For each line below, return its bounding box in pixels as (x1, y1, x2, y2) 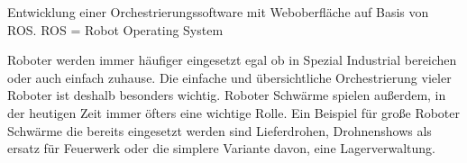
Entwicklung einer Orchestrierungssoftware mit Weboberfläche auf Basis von (7, 3, 429, 21)
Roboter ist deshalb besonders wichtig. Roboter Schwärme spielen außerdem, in (7, 86, 446, 104)
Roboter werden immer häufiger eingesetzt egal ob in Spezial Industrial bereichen (7, 50, 457, 69)
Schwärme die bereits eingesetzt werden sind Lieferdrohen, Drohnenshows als (7, 121, 432, 140)
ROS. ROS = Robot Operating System (7, 20, 224, 39)
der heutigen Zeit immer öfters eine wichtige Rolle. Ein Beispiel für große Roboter (7, 103, 461, 122)
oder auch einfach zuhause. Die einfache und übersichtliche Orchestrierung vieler (7, 68, 452, 86)
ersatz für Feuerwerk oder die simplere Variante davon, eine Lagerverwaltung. (7, 139, 435, 158)
